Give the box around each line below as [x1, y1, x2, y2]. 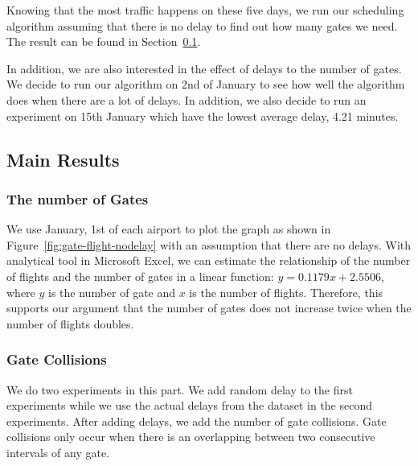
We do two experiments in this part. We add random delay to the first [6, 381, 353, 398]
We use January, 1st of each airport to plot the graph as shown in [6, 221, 331, 237]
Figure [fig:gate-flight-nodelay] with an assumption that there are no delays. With [6, 236, 412, 253]
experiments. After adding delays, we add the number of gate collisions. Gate [6, 412, 387, 429]
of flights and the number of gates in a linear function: [6, 267, 274, 284]
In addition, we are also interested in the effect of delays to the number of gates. [6, 60, 402, 76]
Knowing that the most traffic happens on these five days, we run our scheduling [6, 2, 404, 18]
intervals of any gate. [6, 443, 110, 460]
